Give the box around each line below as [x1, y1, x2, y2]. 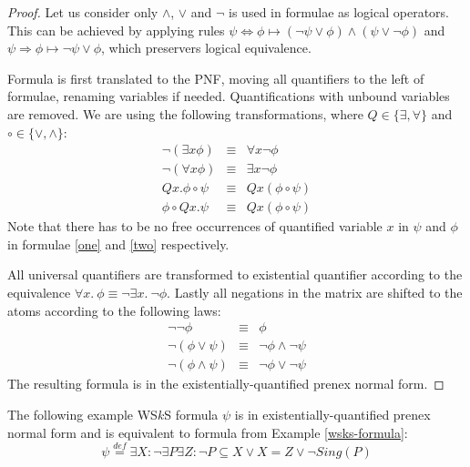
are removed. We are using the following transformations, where [7, 104, 363, 123]
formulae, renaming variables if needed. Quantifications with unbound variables [7, 86, 450, 106]
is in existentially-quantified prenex [234, 404, 431, 423]
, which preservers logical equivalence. [101, 38, 312, 57]
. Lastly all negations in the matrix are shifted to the [167, 283, 463, 302]
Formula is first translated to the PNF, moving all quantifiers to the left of [7, 68, 424, 87]
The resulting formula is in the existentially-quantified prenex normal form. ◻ [7, 374, 444, 393]
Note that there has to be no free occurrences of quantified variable [7, 217, 383, 236]
